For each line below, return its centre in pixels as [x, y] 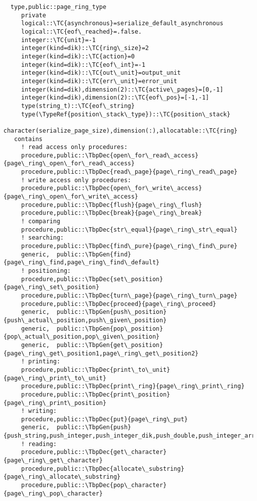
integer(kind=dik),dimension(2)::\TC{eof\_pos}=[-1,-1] [115, 98]
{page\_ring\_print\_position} [55, 403]
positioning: [50, 271]
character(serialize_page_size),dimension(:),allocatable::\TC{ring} [121, 130]
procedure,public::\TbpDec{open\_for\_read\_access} [110, 155]
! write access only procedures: [76, 180]
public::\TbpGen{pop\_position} [110, 328]
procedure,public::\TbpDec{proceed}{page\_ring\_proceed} [119, 304]
